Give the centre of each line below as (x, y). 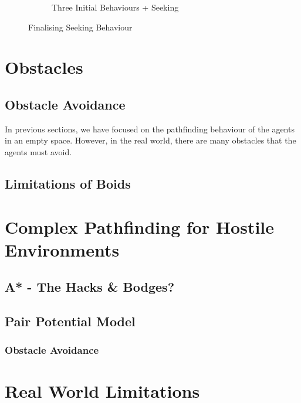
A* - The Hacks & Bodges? (90, 287)
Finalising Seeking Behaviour (80, 27)
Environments (62, 249)
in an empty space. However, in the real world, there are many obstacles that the (150, 140)
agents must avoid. (38, 151)
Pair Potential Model (70, 321)
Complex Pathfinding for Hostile (140, 226)
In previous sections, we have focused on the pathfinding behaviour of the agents (150, 129)
